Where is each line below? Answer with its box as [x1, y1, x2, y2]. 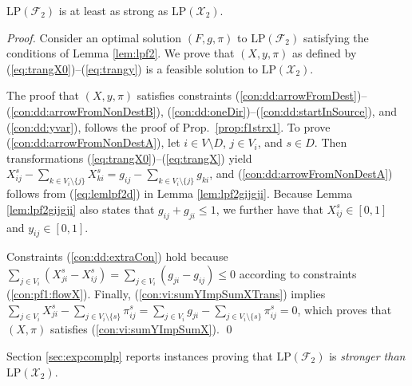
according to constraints [239, 265, 357, 282]
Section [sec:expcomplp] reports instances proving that [6, 347, 273, 364]
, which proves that [297, 301, 392, 317]
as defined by [292, 45, 357, 61]
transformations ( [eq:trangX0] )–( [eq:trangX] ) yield [6, 149, 252, 166]
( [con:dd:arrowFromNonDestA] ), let [6, 134, 180, 151]
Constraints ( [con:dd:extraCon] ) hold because [6, 248, 228, 265]
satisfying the [303, 29, 369, 45]
